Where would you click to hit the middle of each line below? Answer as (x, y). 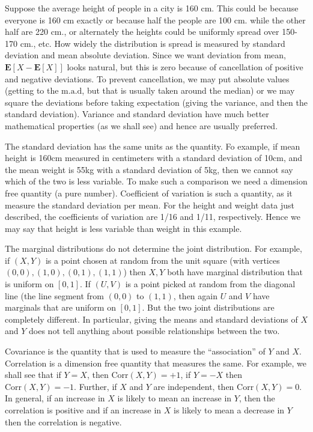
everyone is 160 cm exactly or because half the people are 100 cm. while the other (155, 20)
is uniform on (29, 284)
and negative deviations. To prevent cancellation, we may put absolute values (147, 78)
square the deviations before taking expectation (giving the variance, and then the (156, 102)
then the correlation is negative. (63, 421)
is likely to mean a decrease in (229, 410)
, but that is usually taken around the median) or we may (188, 90)
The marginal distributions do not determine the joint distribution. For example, (153, 248)
